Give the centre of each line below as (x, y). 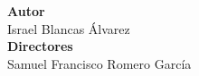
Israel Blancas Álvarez (69, 28)
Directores (40, 46)
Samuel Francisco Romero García (99, 63)
